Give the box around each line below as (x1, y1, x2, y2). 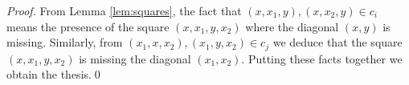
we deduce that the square (272, 34, 403, 51)
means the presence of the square (6, 18, 170, 34)
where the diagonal (245, 18, 339, 34)
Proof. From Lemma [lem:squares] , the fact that (6, 2, 242, 18)
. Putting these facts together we (241, 50, 403, 67)
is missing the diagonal (79, 50, 191, 67)
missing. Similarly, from (6, 34, 123, 51)
